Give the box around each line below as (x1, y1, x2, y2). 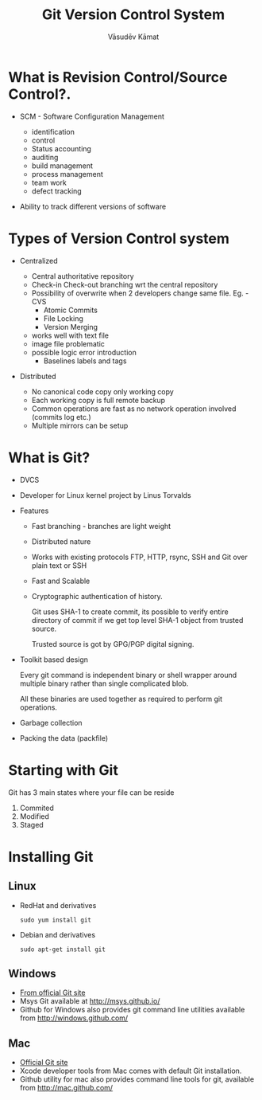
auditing (31, 152, 59, 162)
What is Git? (8, 448, 91, 467)
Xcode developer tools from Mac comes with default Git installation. (19, 1066, 242, 1076)
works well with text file (31, 331, 110, 340)
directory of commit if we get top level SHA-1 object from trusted (31, 615, 244, 624)
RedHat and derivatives (19, 900, 97, 910)
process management (31, 169, 103, 178)
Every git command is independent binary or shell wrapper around (19, 670, 237, 679)
